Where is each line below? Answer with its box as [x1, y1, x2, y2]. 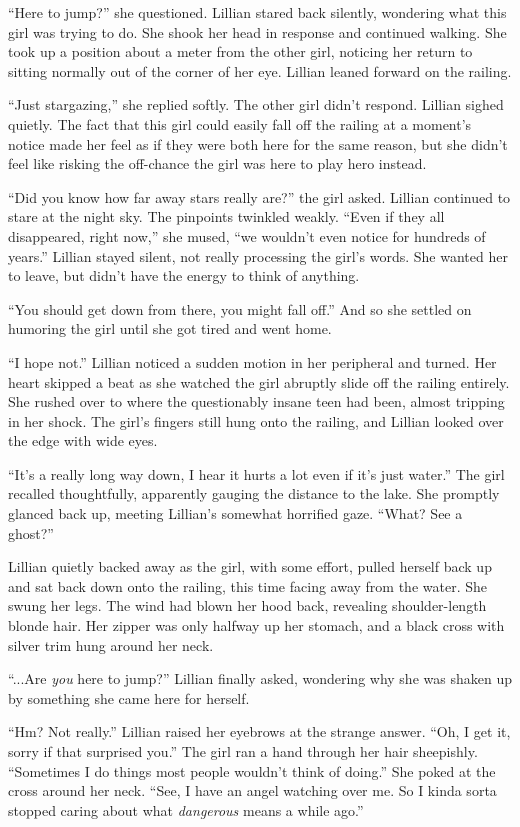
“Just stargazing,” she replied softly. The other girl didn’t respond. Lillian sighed [8, 94, 504, 115]
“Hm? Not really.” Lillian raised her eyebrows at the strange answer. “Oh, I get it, [8, 721, 511, 742]
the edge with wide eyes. [8, 430, 158, 451]
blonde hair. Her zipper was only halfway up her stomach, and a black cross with [8, 615, 505, 636]
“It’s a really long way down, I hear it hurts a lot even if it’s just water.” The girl [8, 463, 505, 484]
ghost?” [8, 522, 54, 543]
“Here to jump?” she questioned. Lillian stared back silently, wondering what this [8, 2, 507, 22]
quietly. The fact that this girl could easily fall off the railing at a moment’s [8, 113, 472, 134]
